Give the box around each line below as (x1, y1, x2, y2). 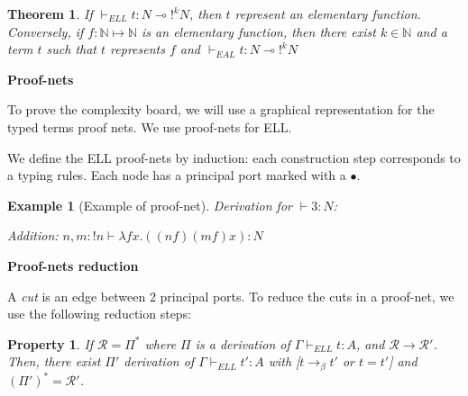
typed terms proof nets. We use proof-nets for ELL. (7, 117, 292, 136)
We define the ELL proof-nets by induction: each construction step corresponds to (7, 148, 461, 166)
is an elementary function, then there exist (142, 22, 376, 40)
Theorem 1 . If (7, 4, 93, 22)
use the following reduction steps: (7, 304, 192, 323)
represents (110, 40, 165, 58)
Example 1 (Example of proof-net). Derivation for (7, 195, 292, 214)
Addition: (7, 226, 59, 245)
